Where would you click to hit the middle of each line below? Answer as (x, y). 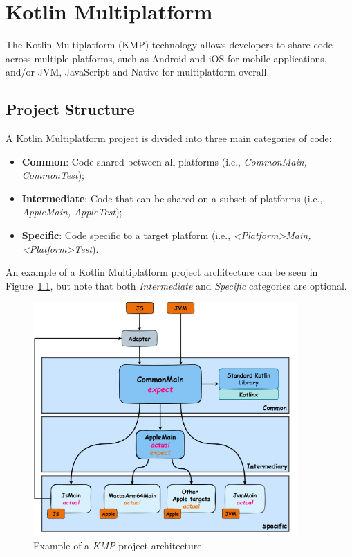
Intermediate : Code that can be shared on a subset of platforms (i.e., (172, 198)
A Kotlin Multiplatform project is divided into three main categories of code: (169, 138)
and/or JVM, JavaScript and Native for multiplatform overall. (138, 72)
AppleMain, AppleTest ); (72, 212)
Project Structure (70, 109)
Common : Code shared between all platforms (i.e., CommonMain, (164, 161)
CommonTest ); (53, 175)
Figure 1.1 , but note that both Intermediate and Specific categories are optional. (176, 285)
